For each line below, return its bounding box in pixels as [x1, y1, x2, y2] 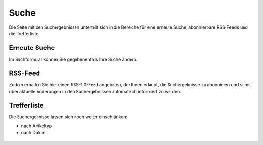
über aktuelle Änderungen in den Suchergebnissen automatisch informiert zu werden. [9, 89, 181, 95]
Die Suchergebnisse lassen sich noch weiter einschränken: [9, 114, 128, 120]
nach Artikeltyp [21, 123, 52, 129]
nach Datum [21, 129, 46, 135]
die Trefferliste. [9, 31, 40, 36]
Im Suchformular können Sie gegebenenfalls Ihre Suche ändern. [9, 56, 138, 62]
